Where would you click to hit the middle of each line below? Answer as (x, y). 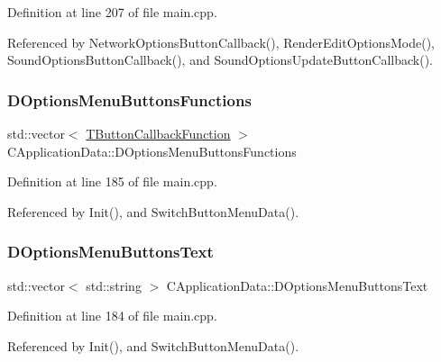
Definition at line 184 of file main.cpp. (112, 316)
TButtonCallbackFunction (158, 133)
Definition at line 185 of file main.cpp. (112, 181)
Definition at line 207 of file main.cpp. (112, 12)
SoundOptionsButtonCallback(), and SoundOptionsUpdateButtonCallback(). (220, 60)
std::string (114, 285)
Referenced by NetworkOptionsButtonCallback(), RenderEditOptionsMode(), (221, 42)
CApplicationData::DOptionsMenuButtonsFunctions (152, 151)
